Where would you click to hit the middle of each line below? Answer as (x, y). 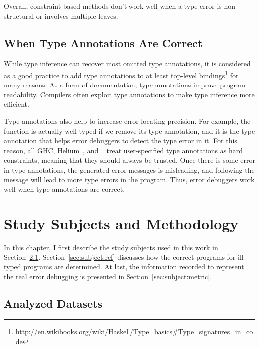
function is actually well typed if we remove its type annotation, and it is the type (129, 131)
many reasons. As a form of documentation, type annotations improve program (125, 85)
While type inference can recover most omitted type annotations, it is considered (127, 63)
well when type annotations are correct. (65, 189)
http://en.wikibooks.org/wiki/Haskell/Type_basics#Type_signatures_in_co (134, 331)
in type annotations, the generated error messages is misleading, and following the (129, 169)
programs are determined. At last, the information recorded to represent (134, 267)
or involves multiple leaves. (77, 16)
